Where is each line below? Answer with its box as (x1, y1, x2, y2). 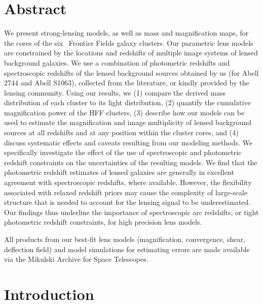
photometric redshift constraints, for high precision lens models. (4, 217, 202, 227)
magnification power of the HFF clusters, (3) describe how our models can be (4, 107, 245, 117)
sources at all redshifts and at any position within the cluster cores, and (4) (4, 127, 239, 138)
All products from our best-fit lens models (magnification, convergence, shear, (4, 234, 245, 244)
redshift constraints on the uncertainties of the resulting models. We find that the (4, 157, 257, 167)
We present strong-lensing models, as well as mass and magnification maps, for (4, 27, 249, 38)
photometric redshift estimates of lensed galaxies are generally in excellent (4, 167, 234, 177)
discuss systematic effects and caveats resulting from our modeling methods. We (4, 137, 252, 147)
